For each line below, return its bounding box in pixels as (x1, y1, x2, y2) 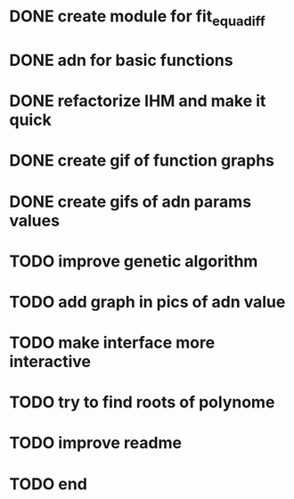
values (9, 210, 61, 231)
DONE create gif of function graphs (9, 151, 274, 171)
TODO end (9, 474, 87, 494)
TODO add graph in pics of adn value (9, 291, 286, 312)
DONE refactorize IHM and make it (9, 91, 266, 111)
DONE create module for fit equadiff (9, 6, 265, 29)
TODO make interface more (9, 332, 216, 353)
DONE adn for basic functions (9, 50, 233, 70)
